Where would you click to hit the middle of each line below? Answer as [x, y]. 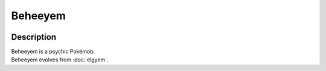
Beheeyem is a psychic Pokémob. [53, 52]
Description [34, 37]
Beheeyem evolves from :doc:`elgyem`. [60, 60]
